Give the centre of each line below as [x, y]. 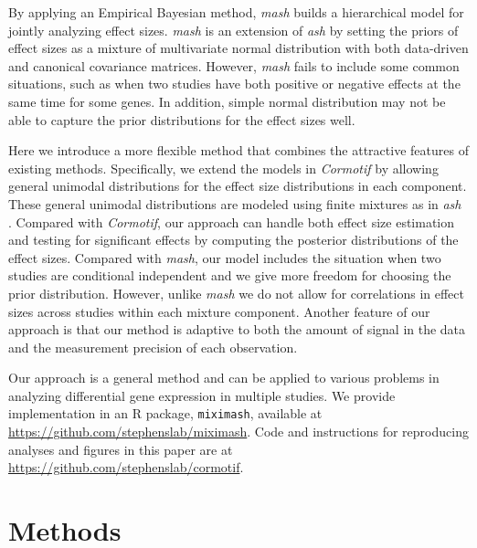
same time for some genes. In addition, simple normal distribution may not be [227, 101]
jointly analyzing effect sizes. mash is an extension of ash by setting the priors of [233, 30]
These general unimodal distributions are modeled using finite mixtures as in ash [235, 203]
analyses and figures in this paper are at [121, 449]
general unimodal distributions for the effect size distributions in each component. [238, 186]
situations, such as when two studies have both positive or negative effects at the [234, 84]
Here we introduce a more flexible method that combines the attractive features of [238, 150]
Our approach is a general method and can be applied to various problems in [224, 378]
